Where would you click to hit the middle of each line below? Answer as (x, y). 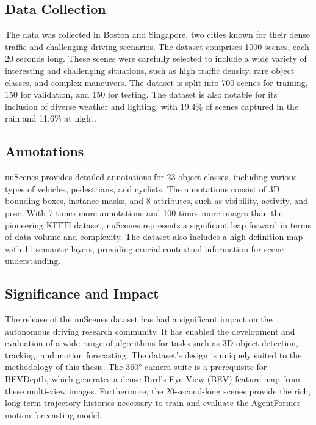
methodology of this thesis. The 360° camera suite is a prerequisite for (136, 367)
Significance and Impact (82, 293)
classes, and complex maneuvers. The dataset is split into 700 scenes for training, (156, 82)
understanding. (33, 260)
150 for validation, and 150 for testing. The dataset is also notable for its (141, 94)
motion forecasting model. (53, 414)
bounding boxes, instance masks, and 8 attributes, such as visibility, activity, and (156, 201)
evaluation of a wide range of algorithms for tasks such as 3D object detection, (152, 343)
